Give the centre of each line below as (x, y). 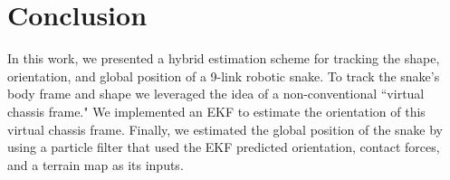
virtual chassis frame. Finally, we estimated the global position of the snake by (225, 129)
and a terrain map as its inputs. (96, 164)
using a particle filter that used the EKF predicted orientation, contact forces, (224, 147)
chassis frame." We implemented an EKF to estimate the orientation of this (216, 111)
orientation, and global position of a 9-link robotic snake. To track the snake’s (224, 76)
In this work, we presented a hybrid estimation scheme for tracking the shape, (224, 58)
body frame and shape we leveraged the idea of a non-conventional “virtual (216, 94)
